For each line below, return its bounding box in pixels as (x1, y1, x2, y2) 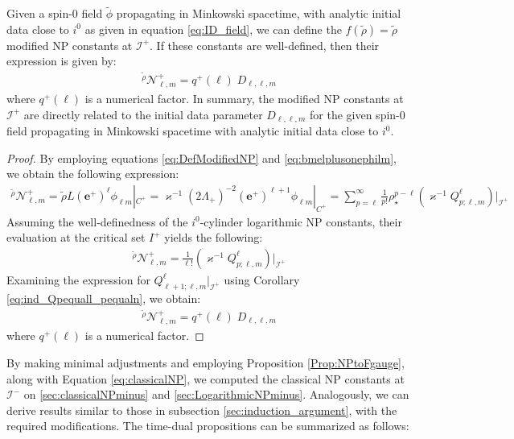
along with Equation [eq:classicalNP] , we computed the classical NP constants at (6, 370, 405, 387)
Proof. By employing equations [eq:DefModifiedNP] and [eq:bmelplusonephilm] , (6, 149, 397, 166)
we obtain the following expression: (6, 165, 179, 182)
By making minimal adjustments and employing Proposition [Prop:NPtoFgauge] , (6, 354, 405, 371)
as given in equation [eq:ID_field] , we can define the (84, 20, 342, 37)
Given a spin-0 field (6, 5, 103, 22)
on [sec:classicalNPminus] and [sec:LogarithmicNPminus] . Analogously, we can (23, 386, 409, 403)
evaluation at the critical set (6, 229, 146, 246)
